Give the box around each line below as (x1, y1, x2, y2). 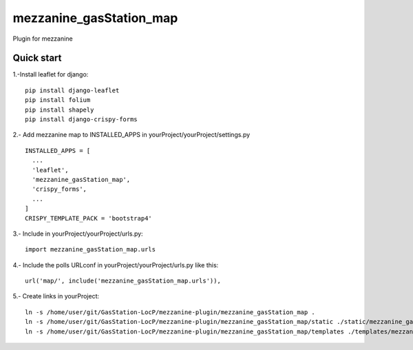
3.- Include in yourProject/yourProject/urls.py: (12, 229, 144, 238)
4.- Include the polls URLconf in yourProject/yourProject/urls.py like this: (12, 260, 219, 269)
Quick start (12, 52, 62, 64)
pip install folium (25, 96, 91, 104)
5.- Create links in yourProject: (12, 292, 100, 300)
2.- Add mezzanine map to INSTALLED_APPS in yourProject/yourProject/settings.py (12, 131, 251, 139)
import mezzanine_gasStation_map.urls (25, 245, 156, 254)
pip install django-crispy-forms (25, 116, 138, 123)
